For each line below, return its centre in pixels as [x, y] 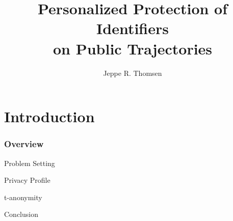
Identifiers [133, 28]
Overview [24, 144]
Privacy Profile [27, 180]
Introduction [49, 116]
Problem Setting [30, 163]
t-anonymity [23, 197]
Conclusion [21, 214]
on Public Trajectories [133, 48]
